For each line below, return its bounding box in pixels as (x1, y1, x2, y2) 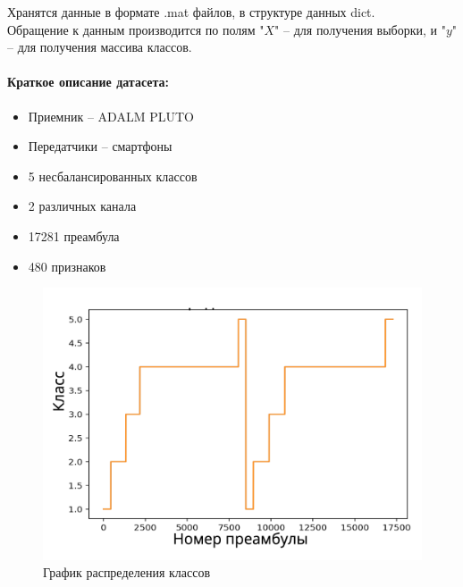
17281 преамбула (28, 226, 120, 245)
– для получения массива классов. (7, 38, 192, 56)
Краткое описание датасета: (7, 72, 170, 91)
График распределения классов (43, 563, 211, 582)
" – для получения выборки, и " (274, 20, 446, 38)
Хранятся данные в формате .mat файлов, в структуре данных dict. (7, 3, 375, 21)
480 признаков (28, 256, 106, 275)
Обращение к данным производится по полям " (7, 20, 265, 38)
